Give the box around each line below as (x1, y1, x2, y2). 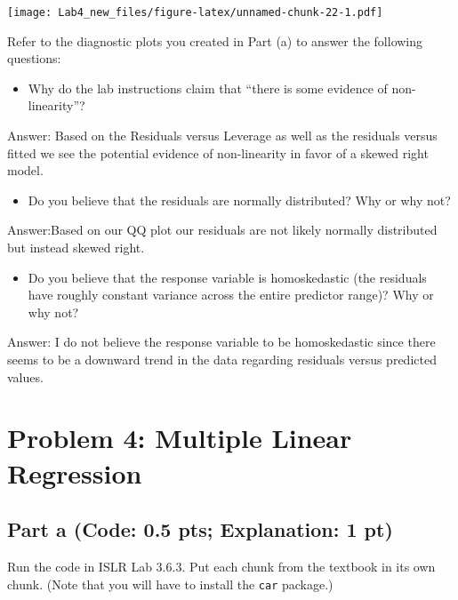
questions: (7, 49, 61, 68)
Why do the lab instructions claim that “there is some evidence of (28, 78, 388, 97)
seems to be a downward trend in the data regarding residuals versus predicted (7, 349, 437, 368)
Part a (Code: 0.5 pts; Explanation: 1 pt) (7, 516, 393, 543)
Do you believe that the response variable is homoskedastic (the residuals (28, 268, 427, 286)
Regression (7, 454, 142, 491)
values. (7, 367, 44, 386)
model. (7, 161, 44, 180)
